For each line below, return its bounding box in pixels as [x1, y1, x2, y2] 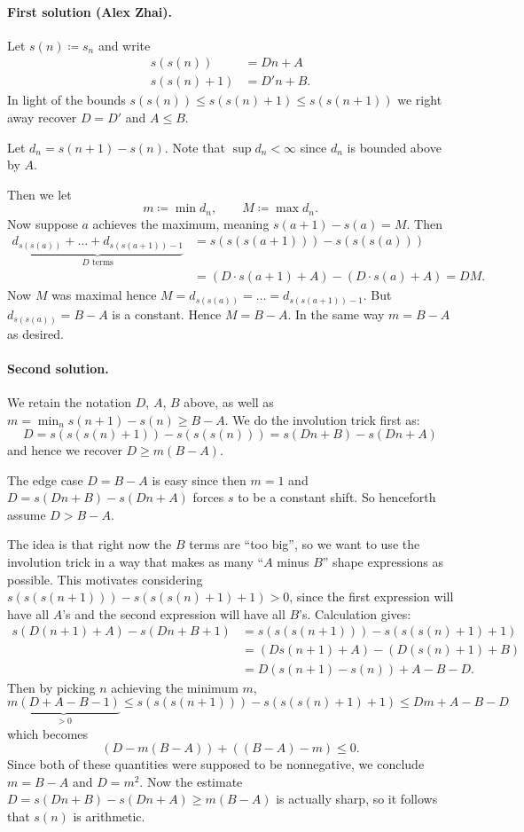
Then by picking [7, 678, 96, 696]
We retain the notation [7, 392, 132, 411]
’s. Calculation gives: [299, 604, 411, 623]
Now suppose [7, 214, 78, 232]
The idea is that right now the [7, 535, 172, 553]
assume [7, 505, 46, 523]
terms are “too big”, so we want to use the [189, 535, 420, 553]
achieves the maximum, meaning [92, 214, 270, 232]
